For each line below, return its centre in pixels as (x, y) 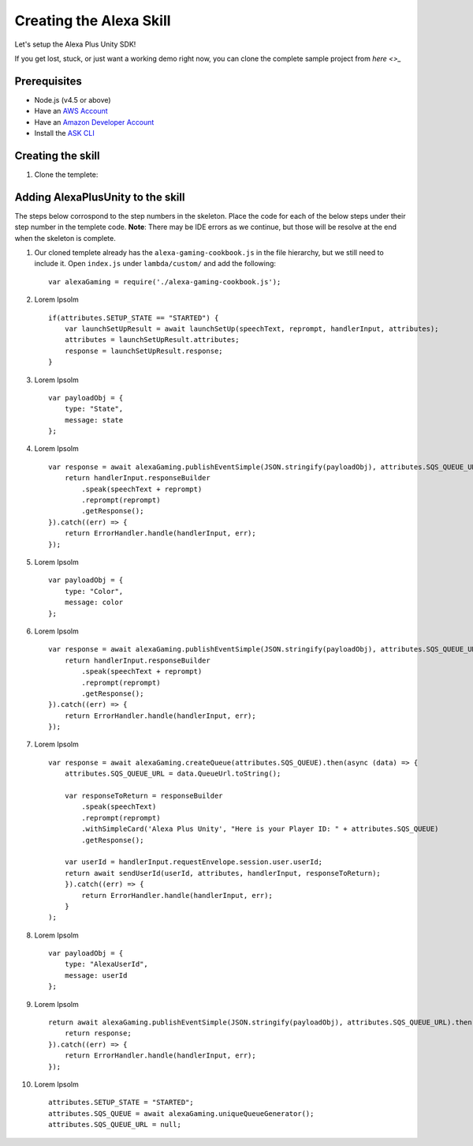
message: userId (96, 975)
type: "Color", (94, 591)
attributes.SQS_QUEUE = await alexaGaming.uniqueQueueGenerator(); (181, 1113)
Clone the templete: (66, 175)
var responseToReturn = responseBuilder (144, 796)
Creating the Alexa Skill (93, 21)
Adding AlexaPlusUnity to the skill (100, 197)
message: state (94, 420)
